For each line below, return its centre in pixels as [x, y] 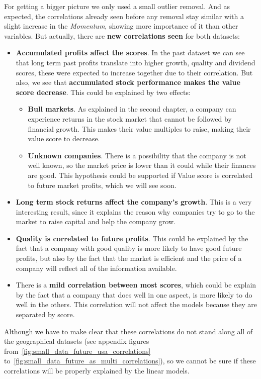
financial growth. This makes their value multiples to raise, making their [139, 128]
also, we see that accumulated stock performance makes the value [128, 82]
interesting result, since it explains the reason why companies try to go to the [135, 211]
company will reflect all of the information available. [96, 268]
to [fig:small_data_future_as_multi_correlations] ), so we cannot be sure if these [130, 361]
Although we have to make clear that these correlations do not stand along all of [128, 331]
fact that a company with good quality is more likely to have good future [129, 248]
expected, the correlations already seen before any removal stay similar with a [124, 16]
